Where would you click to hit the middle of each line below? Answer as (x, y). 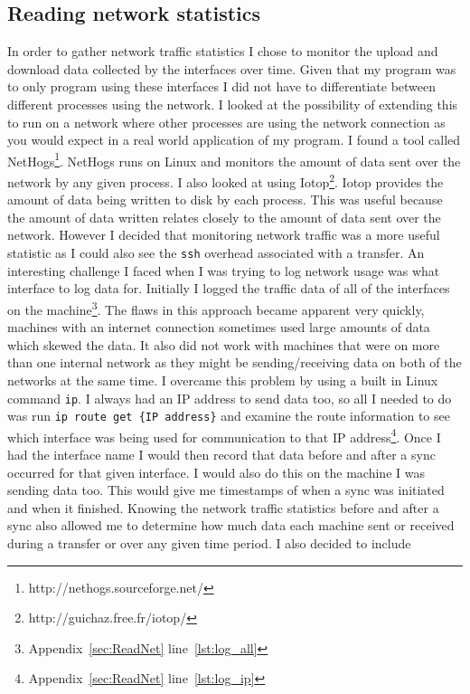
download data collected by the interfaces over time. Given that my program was (232, 68)
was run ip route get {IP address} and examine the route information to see (229, 416)
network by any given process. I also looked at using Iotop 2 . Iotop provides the (226, 181)
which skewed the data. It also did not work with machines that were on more (224, 344)
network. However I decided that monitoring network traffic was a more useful (224, 235)
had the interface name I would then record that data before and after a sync (221, 455)
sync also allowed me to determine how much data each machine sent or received (231, 525)
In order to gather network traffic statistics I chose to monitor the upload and (223, 51)
